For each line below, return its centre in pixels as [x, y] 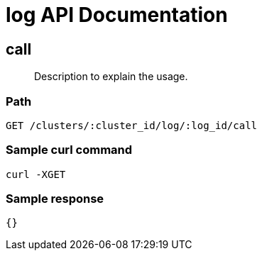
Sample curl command [69, 150]
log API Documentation [117, 15]
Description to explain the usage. [111, 77]
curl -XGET [36, 174]
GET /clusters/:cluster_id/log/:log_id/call [132, 125]
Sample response [55, 199]
